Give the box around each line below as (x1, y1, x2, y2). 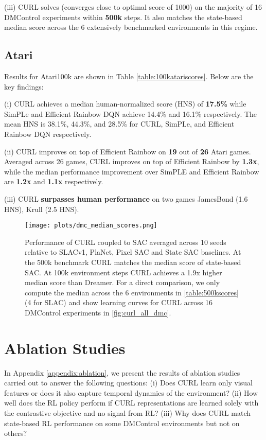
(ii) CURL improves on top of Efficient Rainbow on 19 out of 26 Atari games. (4, 146, 251, 156)
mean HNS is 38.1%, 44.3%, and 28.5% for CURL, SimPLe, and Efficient (4, 118, 235, 129)
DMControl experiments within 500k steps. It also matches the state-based (4, 11, 242, 22)
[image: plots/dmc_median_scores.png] (25, 222, 157, 230)
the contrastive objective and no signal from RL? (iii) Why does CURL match (4, 408, 251, 418)
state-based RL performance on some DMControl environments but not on (4, 417, 240, 428)
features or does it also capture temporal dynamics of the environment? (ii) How (4, 387, 258, 398)
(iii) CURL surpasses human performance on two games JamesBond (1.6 (4, 193, 248, 204)
